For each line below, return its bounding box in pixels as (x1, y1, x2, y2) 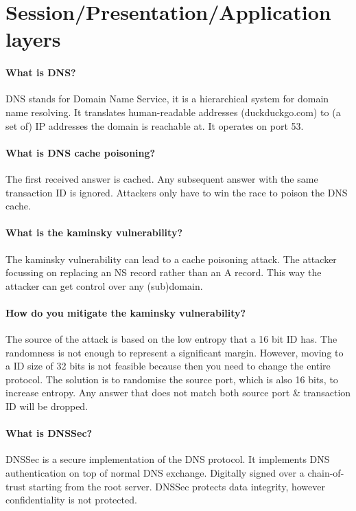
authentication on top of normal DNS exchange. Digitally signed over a (5, 466, 305, 480)
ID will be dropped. (5, 399, 88, 413)
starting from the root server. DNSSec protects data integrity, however (29, 479, 325, 493)
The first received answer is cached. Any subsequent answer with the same (5, 171, 318, 185)
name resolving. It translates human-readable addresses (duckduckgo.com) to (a (5, 104, 341, 119)
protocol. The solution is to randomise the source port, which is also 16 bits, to (5, 372, 338, 386)
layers (5, 25, 61, 53)
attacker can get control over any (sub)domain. (5, 278, 203, 293)
